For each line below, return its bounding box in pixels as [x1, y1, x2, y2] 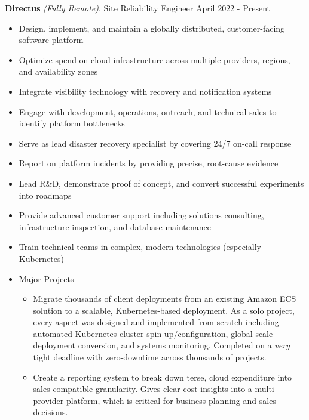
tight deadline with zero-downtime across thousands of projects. [33, 351, 267, 363]
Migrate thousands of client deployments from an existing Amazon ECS [33, 292, 296, 305]
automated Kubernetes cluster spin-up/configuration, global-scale [33, 327, 273, 339]
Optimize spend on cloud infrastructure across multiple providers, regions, [19, 53, 290, 66]
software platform [19, 33, 84, 46]
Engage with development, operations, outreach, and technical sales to [19, 105, 277, 118]
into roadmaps [19, 189, 72, 201]
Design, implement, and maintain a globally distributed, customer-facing [19, 21, 285, 34]
